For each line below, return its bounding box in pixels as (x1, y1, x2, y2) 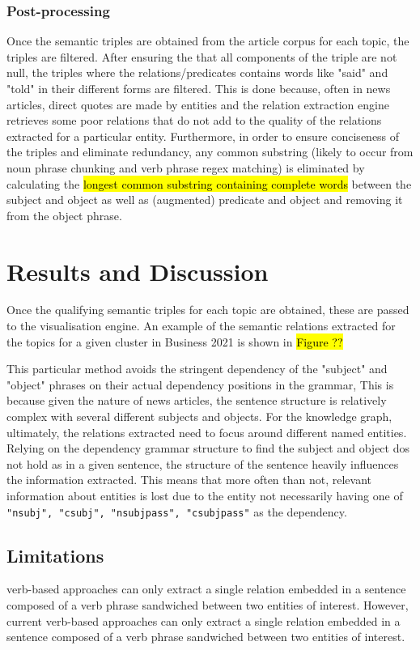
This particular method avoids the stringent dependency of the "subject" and (6, 360, 388, 377)
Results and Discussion (6, 254, 269, 287)
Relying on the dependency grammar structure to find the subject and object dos (6, 440, 409, 457)
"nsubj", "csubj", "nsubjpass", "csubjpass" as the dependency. (6, 503, 347, 520)
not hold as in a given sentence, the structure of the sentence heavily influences (6, 455, 399, 472)
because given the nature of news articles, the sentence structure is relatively (6, 392, 387, 409)
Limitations (6, 542, 104, 567)
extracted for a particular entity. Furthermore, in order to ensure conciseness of (6, 127, 400, 144)
